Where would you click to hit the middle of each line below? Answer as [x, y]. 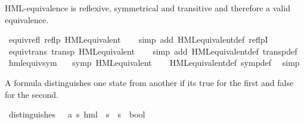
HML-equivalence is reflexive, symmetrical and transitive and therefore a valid [148, 8]
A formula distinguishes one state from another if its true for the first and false [149, 82]
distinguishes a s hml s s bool [77, 114]
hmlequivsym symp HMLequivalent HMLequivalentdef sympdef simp [154, 63]
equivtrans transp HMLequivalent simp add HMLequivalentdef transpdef [153, 51]
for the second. [32, 94]
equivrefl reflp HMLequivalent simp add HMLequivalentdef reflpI [138, 39]
